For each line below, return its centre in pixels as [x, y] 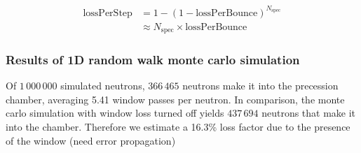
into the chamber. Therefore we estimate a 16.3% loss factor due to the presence [178, 127]
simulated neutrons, [103, 86]
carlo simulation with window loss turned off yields [115, 113]
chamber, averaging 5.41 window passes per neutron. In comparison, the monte [175, 99]
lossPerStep [108, 13]
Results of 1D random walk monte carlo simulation [153, 59]
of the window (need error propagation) [91, 140]
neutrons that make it [309, 113]
